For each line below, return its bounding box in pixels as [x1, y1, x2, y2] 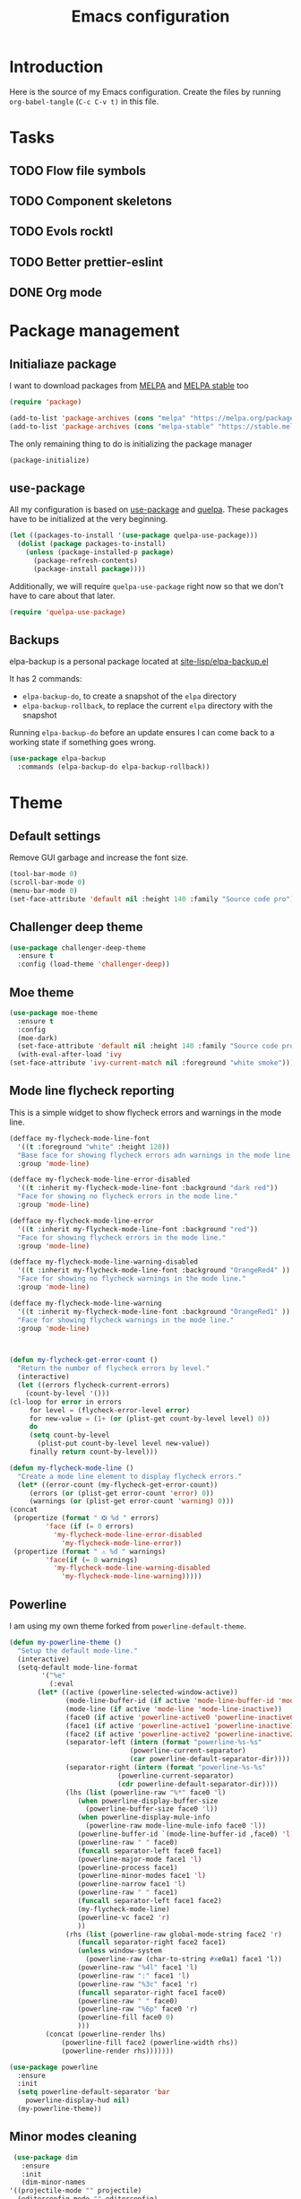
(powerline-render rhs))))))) [61, 2047, 175, 2056]
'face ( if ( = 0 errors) [45, 1522, 134, 1531]
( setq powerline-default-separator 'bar [17, 2088, 170, 2097]
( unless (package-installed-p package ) [25, 548, 175, 557]
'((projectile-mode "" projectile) [9, 2186, 142, 2195]
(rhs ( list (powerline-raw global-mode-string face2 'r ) [65, 1930, 282, 1939]
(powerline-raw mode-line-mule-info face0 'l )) [85, 1821, 267, 1830]
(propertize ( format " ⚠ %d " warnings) [13, 1547, 167, 1556]
